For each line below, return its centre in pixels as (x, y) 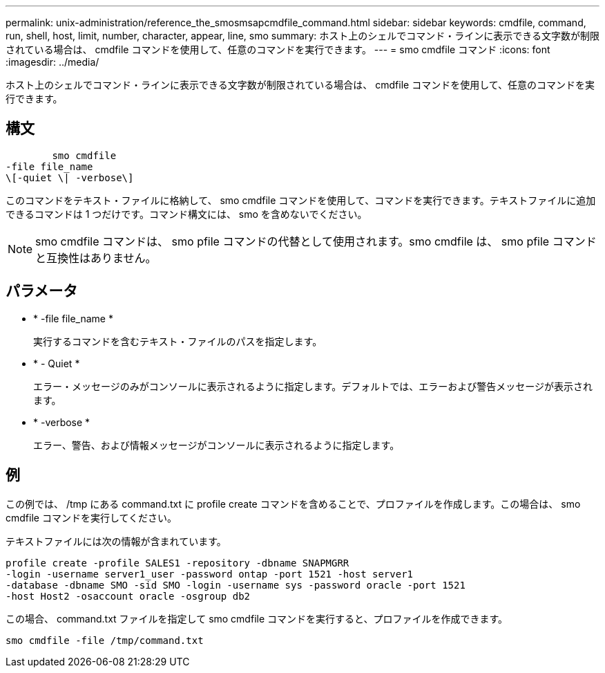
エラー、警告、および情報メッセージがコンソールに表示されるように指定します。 (217, 445)
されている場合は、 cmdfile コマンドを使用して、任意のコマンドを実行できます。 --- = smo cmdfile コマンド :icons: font (278, 49)
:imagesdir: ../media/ (52, 62)
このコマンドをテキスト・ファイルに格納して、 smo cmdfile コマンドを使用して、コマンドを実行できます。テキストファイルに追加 (301, 200)
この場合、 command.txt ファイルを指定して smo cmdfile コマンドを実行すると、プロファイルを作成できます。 (257, 618)
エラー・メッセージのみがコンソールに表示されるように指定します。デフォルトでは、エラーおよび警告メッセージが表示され (313, 386)
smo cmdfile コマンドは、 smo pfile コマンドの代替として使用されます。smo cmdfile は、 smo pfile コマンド (316, 241)
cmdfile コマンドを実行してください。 (92, 517)
